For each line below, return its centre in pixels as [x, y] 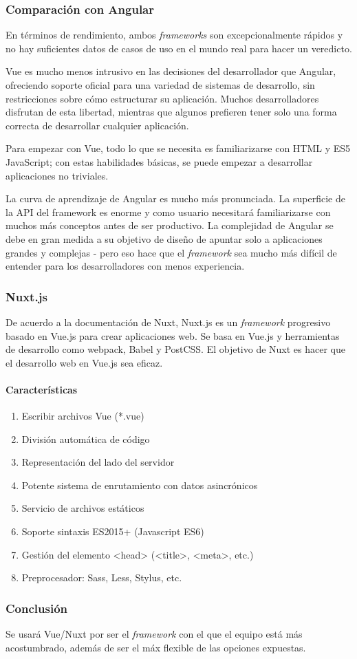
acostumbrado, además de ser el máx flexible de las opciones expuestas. [156, 647]
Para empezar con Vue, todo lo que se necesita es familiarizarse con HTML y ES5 [178, 148]
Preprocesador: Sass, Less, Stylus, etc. [102, 577]
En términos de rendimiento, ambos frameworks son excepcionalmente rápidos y [174, 35]
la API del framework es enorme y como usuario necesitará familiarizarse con [168, 212]
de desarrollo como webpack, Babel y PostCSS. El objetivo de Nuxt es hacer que [176, 349]
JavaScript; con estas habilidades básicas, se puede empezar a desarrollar [159, 161]
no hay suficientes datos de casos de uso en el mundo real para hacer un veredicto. [179, 48]
